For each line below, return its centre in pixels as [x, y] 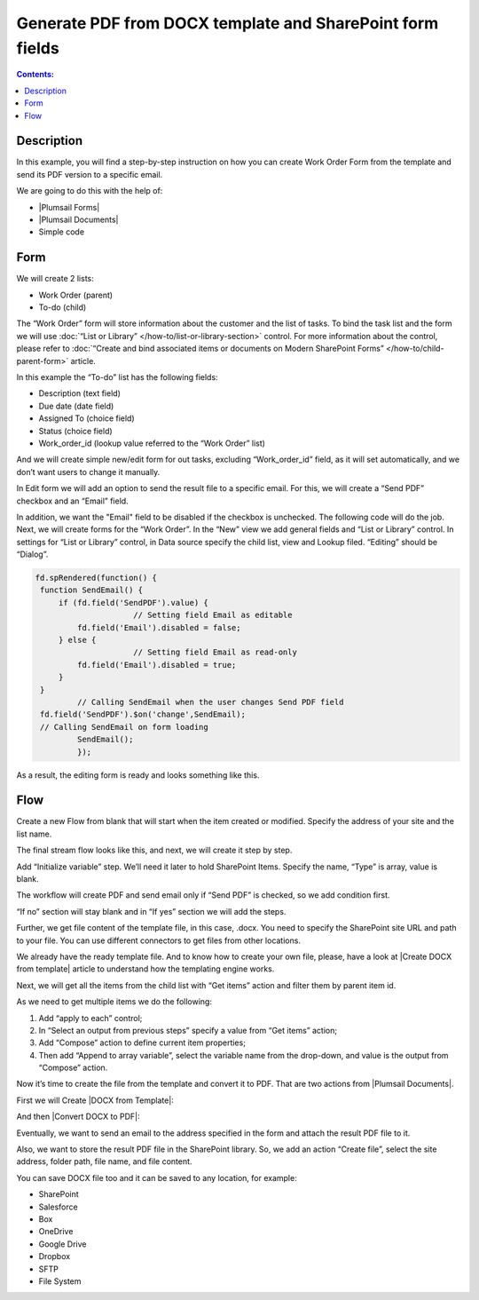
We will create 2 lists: [55, 279]
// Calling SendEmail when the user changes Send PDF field [210, 702]
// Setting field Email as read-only [215, 652]
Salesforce [59, 1207]
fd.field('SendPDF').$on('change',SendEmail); [143, 714]
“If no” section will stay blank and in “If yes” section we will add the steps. [151, 911]
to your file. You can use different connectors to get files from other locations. [159, 940]
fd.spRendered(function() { [96, 578]
